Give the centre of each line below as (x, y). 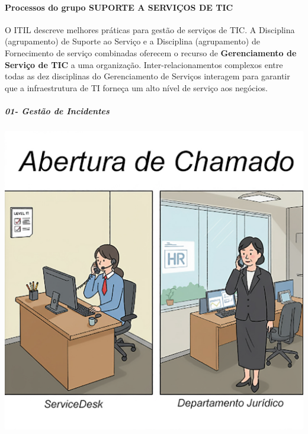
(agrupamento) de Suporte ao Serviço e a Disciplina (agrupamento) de (132, 41)
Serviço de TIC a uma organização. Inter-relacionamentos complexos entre (144, 64)
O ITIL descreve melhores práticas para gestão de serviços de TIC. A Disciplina (150, 29)
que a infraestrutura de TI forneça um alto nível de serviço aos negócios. (136, 87)
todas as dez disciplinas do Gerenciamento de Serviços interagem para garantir (147, 76)
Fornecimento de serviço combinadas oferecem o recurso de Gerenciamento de (151, 52)
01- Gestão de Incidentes (57, 110)
